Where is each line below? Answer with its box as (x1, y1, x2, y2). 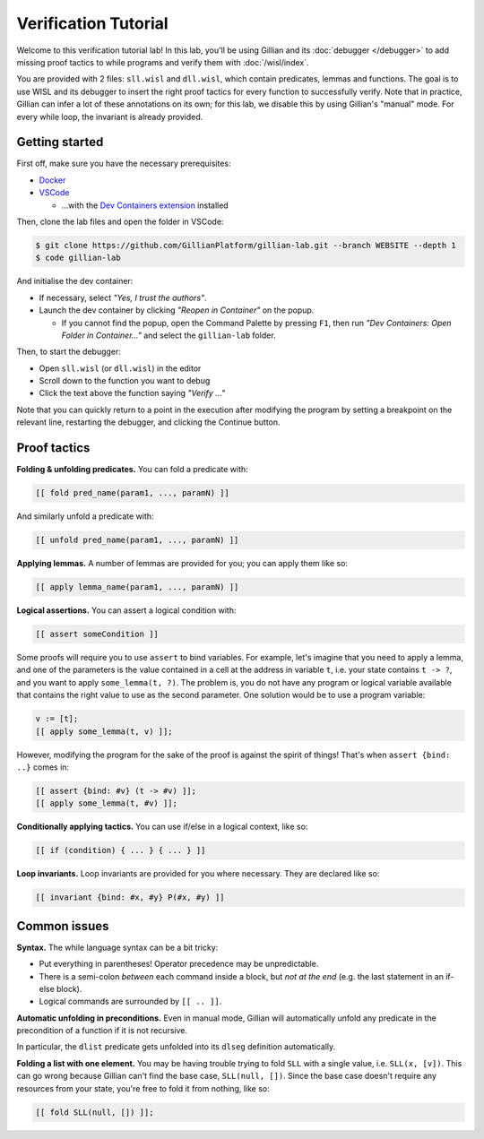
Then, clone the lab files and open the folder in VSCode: (16, 216, 224, 227)
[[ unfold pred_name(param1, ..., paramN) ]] (35, 535, 239, 546)
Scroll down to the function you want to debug (39, 375, 211, 386)
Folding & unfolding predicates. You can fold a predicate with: (16, 464, 248, 475)
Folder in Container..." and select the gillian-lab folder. (61, 330, 277, 341)
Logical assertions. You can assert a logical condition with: (16, 605, 237, 616)
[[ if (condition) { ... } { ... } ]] (35, 845, 206, 856)
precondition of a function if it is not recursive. (16, 1025, 188, 1036)
